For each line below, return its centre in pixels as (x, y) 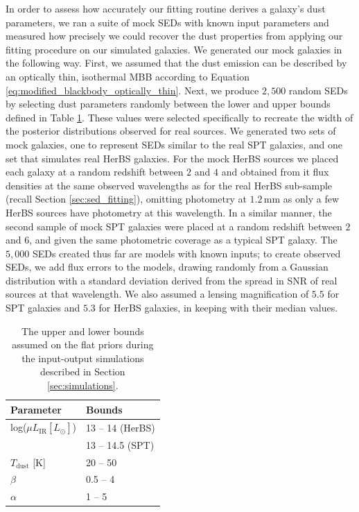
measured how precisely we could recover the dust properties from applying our (174, 36)
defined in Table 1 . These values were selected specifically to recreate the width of (179, 117)
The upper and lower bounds (82, 331)
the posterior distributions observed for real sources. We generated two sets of (171, 131)
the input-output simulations (83, 358)
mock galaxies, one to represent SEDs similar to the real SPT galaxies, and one (174, 144)
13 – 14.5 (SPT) (120, 444)
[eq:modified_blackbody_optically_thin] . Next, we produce (132, 90)
